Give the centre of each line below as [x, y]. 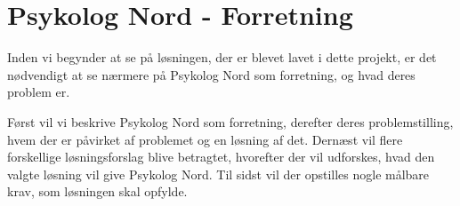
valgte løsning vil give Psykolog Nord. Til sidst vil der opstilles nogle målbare [218, 174]
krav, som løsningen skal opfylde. [97, 191]
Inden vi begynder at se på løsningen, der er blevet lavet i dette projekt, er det [222, 57]
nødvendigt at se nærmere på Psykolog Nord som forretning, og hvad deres [211, 74]
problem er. [39, 92]
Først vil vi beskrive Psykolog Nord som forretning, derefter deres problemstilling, [230, 121]
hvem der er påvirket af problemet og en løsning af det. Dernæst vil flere [205, 139]
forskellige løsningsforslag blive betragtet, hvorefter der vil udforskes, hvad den [221, 157]
